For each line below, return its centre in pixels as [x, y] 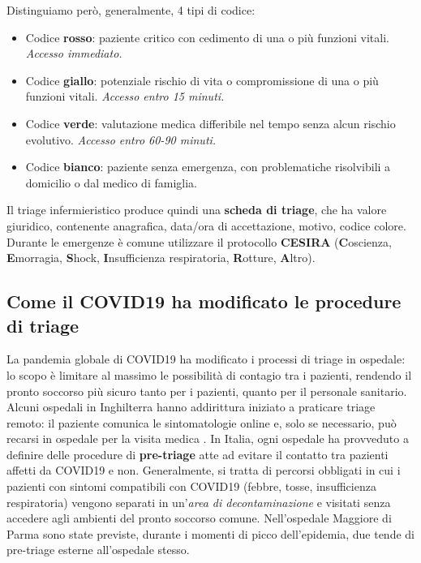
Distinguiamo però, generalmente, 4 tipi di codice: [131, 10]
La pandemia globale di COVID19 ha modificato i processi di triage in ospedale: [206, 359]
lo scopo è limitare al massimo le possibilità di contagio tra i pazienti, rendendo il [209, 374]
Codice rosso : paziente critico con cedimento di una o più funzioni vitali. [207, 37]
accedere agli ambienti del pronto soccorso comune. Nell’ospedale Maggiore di [199, 518]
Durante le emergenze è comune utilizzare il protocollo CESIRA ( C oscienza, [199, 241]
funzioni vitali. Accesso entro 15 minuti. [125, 96]
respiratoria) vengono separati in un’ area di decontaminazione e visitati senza [199, 502]
